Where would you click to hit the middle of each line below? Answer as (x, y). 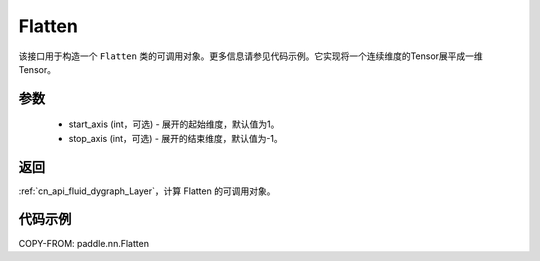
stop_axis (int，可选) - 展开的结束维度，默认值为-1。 (176, 138)
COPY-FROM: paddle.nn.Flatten (84, 243)
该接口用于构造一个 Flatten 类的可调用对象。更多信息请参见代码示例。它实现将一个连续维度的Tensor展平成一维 (251, 56)
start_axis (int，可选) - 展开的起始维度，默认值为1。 (174, 124)
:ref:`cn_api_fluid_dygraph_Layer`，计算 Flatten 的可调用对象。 (147, 191)
